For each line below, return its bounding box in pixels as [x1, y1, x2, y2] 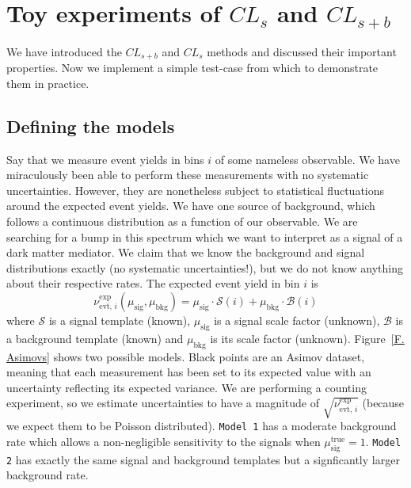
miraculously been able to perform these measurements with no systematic [6, 166, 369, 183]
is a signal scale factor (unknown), [214, 312, 380, 329]
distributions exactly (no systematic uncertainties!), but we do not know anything [6, 259, 403, 276]
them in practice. [6, 74, 89, 91]
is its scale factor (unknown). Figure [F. [210, 330, 405, 346]
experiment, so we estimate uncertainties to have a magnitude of [6, 395, 319, 411]
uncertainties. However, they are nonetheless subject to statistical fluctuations [6, 181, 385, 198]
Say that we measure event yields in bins [6, 151, 204, 167]
